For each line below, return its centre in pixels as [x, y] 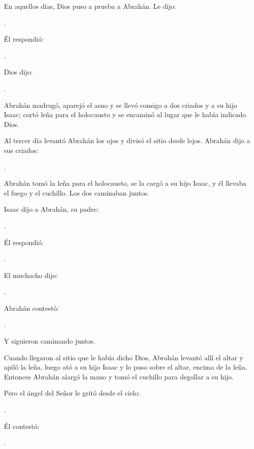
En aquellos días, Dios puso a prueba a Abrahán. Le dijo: [90, 6]
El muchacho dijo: [31, 275]
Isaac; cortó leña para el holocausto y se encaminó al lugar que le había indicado [125, 114]
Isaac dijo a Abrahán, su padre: [51, 209]
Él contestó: [22, 426]
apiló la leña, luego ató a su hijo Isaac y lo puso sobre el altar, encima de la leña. [126, 367]
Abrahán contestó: [32, 308]
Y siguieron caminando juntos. [50, 341]
